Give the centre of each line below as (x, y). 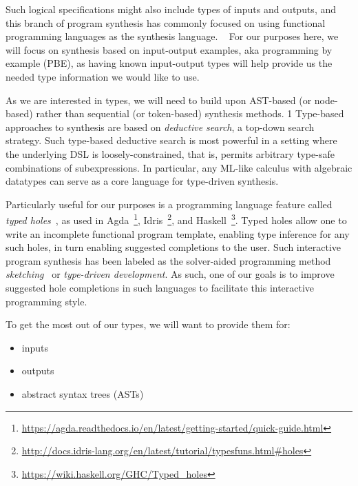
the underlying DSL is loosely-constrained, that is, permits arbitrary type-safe (170, 153)
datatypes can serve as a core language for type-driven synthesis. (142, 181)
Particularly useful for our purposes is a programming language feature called (169, 204)
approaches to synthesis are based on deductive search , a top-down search (160, 126)
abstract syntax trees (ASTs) (83, 393)
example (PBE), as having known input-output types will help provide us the (169, 63)
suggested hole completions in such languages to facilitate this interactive (160, 287)
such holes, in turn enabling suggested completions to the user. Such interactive (173, 247)
